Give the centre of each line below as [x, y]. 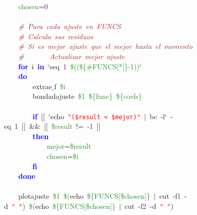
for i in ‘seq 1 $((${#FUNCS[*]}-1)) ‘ [80, 66]
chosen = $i [63, 156]
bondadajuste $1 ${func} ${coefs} [87, 96]
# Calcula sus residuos [56, 36]
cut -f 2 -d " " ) [149, 206]
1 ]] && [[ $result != [49, 126]
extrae [42, 86]
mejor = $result [69, 146]
